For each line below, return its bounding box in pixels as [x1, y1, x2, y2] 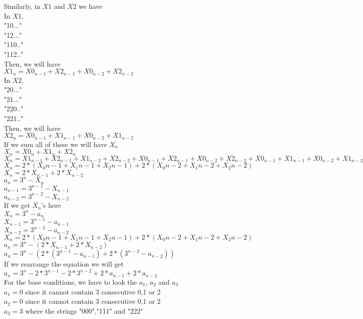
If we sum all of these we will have [4, 139, 107, 149]
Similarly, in [4, 1, 40, 11]
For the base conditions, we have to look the [4, 276, 137, 287]
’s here [41, 200, 61, 210]
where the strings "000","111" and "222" [25, 305, 143, 316]
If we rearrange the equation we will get [4, 259, 124, 269]
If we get [4, 200, 30, 210]
